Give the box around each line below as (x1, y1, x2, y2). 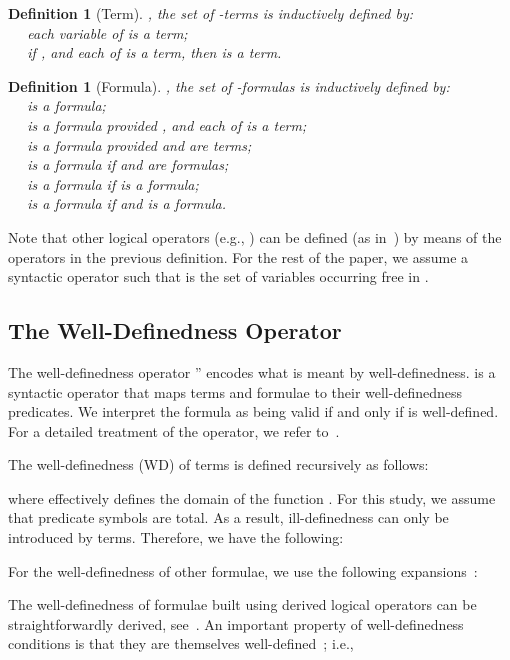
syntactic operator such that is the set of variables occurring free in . (8, 266, 429, 287)
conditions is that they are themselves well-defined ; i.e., (8, 633, 354, 654)
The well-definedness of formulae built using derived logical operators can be (8, 594, 477, 615)
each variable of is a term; (27, 22, 188, 43)
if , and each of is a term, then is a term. (27, 42, 282, 63)
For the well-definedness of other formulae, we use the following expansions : (8, 560, 478, 581)
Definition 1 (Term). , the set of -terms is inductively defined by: (8, 3, 413, 23)
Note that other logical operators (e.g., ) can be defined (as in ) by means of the (8, 226, 502, 247)
